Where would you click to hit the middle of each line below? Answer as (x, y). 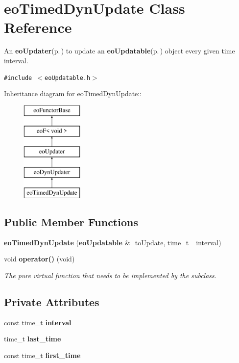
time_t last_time (33, 339)
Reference (38, 27)
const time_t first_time (42, 355)
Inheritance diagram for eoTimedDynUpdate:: (73, 93)
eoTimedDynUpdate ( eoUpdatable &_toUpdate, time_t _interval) (113, 242)
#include (18, 78)
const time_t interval (38, 322)
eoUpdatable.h (68, 78)
